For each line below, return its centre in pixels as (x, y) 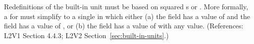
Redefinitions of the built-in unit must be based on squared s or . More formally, (126, 6)
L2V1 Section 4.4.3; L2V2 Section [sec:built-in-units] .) (86, 35)
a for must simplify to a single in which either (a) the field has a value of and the (127, 16)
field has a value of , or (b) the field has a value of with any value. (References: (124, 26)
